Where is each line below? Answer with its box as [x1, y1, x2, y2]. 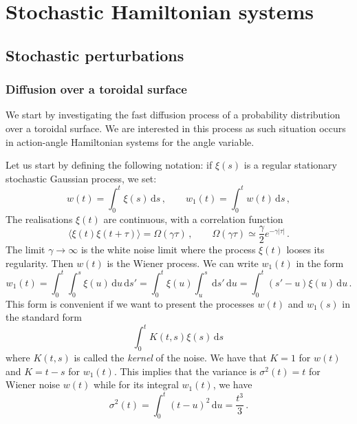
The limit [6, 242, 45, 257]
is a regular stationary [244, 158, 337, 172]
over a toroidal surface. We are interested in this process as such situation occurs [6, 120, 346, 135]
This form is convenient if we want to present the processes [6, 296, 255, 310]
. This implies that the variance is [113, 363, 257, 378]
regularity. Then [6, 255, 74, 270]
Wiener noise [6, 377, 61, 392]
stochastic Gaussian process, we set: [6, 171, 157, 185]
